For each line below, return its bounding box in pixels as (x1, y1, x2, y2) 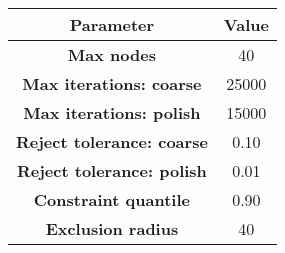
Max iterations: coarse (22, 72, 202, 95)
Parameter (69, 13, 155, 36)
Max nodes (67, 43, 156, 66)
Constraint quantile (33, 188, 190, 211)
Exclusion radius (45, 217, 179, 240)
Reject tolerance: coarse (16, 130, 208, 153)
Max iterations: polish (23, 101, 201, 124)
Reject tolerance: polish (16, 159, 207, 182)
